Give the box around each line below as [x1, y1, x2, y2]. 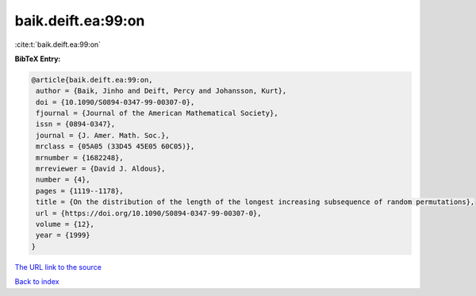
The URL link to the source [14, 262, 102, 271]
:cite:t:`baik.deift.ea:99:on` [14, 40, 102, 49]
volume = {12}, [36, 220, 95, 229]
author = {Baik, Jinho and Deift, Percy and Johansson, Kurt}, [36, 86, 287, 95]
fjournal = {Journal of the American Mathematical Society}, [36, 109, 278, 118]
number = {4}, [36, 175, 90, 184]
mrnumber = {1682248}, [36, 153, 125, 162]
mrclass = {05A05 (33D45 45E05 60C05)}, [36, 142, 195, 151]
